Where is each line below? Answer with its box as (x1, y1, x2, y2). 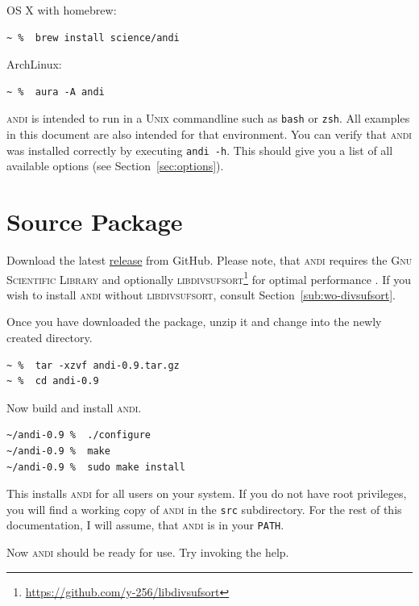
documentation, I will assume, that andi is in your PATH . (6, 516, 284, 533)
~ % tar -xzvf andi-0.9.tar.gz (6, 359, 180, 371)
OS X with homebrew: (6, 2, 117, 18)
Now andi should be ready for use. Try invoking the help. (6, 544, 289, 561)
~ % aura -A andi (6, 86, 105, 98)
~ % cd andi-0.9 (6, 375, 99, 387)
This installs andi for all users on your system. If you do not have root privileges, (6, 485, 407, 502)
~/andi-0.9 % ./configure (6, 429, 151, 441)
